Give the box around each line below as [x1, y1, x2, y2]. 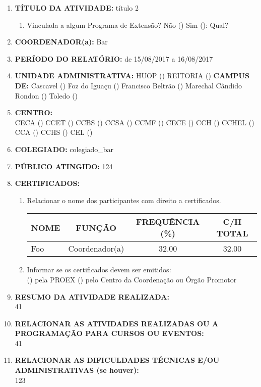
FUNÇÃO [76, 221, 117, 233]
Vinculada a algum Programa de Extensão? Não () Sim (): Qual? [27, 19, 228, 30]
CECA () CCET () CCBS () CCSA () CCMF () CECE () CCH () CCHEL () [15, 117, 254, 127]
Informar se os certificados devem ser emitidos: [27, 264, 171, 275]
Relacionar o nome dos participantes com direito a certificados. [27, 195, 221, 205]
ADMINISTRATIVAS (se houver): [15, 365, 139, 375]
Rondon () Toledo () [15, 90, 78, 101]
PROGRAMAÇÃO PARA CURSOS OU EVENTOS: [15, 328, 204, 338]
